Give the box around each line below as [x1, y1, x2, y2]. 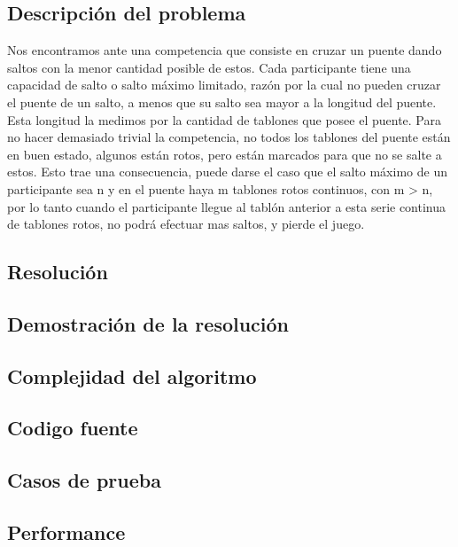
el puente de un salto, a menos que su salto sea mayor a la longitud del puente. [7, 92, 437, 111]
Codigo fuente [7, 414, 138, 442]
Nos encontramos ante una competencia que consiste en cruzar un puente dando [7, 41, 442, 59]
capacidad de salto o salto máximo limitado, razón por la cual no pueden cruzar [7, 75, 441, 94]
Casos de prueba [7, 466, 161, 494]
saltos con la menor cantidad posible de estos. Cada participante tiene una [7, 58, 411, 76]
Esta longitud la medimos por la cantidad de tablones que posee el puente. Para [7, 110, 441, 129]
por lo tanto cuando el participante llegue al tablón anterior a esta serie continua [7, 197, 446, 215]
